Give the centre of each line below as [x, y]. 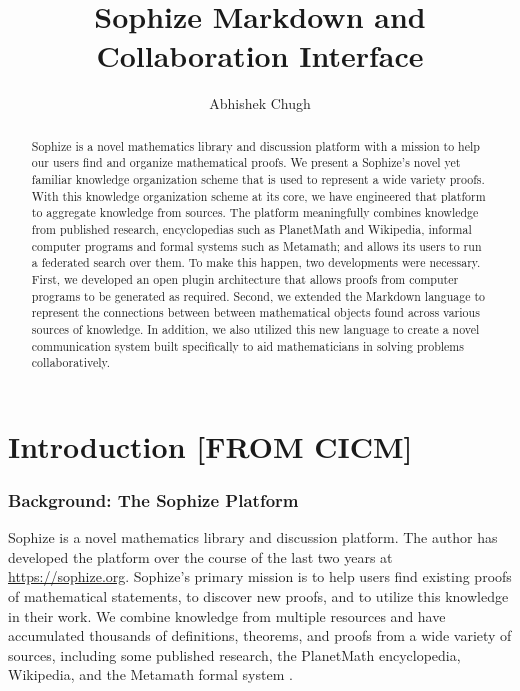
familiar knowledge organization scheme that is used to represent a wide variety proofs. [258, 179]
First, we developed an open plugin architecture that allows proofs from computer [245, 278]
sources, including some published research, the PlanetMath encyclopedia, [234, 654]
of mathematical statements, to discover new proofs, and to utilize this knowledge [258, 596]
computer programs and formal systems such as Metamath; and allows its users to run [256, 245]
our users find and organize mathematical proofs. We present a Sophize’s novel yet [246, 162]
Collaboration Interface [260, 55]
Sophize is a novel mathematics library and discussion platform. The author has [253, 537]
